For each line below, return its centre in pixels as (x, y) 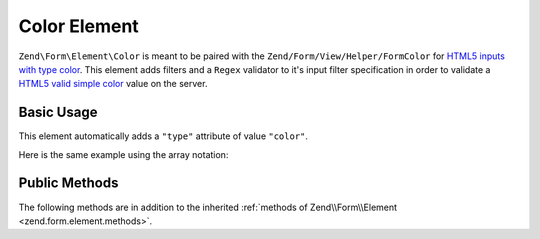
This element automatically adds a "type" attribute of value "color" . (163, 136)
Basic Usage (58, 112)
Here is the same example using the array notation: (123, 154)
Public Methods (68, 183)
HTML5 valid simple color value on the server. (113, 84)
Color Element (78, 26)
